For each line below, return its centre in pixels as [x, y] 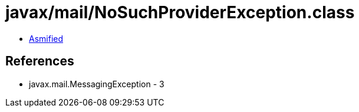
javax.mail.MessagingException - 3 [97, 84]
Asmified [46, 38]
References [40, 61]
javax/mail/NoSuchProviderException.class [180, 12]
